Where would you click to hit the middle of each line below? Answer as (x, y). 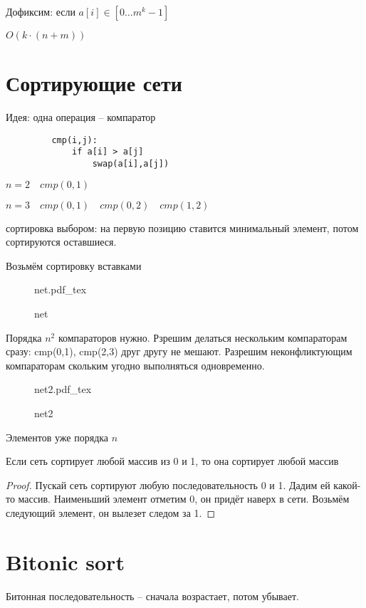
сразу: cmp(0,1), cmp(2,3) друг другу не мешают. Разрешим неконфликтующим (179, 351)
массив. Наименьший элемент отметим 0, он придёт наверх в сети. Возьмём (184, 499)
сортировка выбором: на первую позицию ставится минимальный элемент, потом (182, 227)
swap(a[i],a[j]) (131, 164)
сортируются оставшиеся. (61, 242)
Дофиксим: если (41, 11)
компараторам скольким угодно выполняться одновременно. (135, 365)
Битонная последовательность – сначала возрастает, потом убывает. (152, 596)
